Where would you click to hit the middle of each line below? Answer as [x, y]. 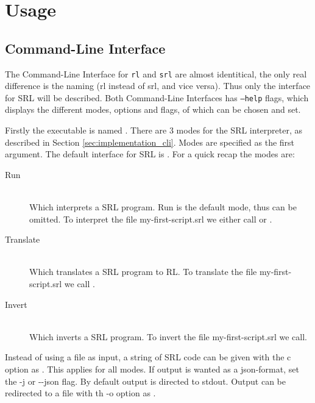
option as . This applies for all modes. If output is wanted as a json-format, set [152, 369]
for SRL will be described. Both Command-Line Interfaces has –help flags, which [157, 97]
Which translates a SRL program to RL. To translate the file [143, 272]
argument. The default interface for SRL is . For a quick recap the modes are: [150, 154]
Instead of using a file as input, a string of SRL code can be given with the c [148, 357]
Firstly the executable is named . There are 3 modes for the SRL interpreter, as [154, 130]
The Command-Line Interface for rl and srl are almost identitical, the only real [156, 73]
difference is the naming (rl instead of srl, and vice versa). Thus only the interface [158, 86]
